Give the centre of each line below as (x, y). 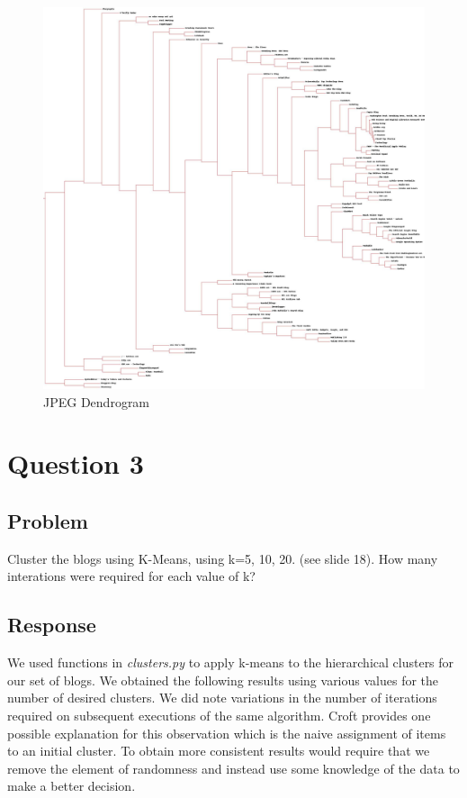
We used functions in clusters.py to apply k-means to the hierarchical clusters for (231, 662)
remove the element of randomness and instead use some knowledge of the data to (233, 768)
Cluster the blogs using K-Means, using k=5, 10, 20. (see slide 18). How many (223, 558)
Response (52, 625)
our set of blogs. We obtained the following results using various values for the (223, 680)
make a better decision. (72, 786)
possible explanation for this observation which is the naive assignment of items (227, 733)
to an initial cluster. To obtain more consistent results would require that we (219, 751)
